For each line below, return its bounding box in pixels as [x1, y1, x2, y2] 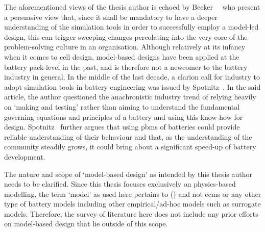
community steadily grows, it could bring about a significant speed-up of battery [4, 141, 256, 152]
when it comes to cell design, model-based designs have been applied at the [4, 51, 239, 62]
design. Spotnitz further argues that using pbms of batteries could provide [4, 121, 240, 132]
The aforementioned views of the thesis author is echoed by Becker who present [4, 2, 260, 12]
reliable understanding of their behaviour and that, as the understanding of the [4, 131, 252, 142]
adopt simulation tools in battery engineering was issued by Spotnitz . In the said [4, 81, 261, 92]
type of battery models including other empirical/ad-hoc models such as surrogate [4, 198, 261, 209]
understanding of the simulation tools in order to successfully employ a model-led [4, 21, 259, 32]
